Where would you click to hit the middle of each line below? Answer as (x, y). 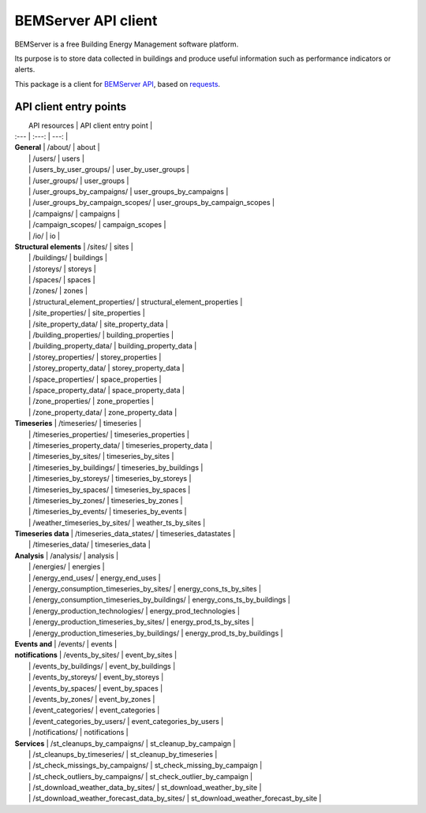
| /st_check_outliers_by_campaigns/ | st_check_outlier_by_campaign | (140, 776)
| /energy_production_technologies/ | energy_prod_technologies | (135, 610)
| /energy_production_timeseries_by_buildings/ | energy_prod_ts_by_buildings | (156, 633)
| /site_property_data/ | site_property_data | (99, 324)
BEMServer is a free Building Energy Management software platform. (127, 44)
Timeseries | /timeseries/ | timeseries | (78, 423)
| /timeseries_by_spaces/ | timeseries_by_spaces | (110, 490)
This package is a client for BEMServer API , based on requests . (118, 84)
